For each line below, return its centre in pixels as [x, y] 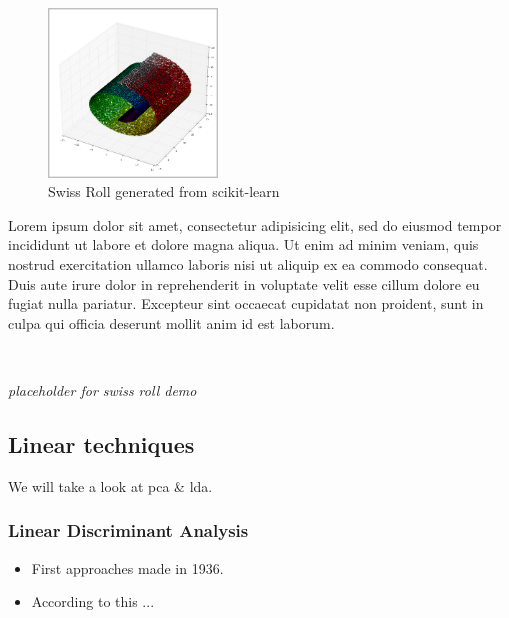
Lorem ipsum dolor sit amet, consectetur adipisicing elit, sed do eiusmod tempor [255, 224]
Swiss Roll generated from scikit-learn [164, 191]
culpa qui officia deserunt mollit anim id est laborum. [171, 322]
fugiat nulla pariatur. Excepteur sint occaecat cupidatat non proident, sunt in [246, 303]
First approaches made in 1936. [127, 567]
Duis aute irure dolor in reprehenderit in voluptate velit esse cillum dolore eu [244, 283]
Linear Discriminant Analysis [128, 530]
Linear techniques [101, 443]
